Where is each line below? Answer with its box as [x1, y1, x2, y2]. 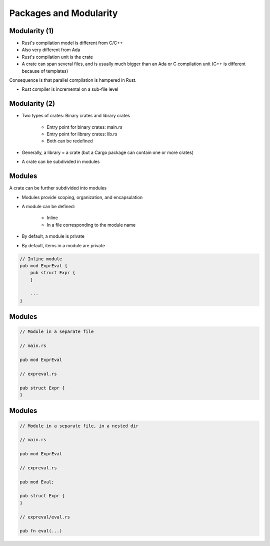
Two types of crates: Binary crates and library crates [21, 113, 130, 119]
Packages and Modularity [9, 8, 118, 19]
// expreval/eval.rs [19, 514, 70, 520]
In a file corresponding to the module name [46, 222, 136, 228]
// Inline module [19, 256, 62, 262]
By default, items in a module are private [21, 242, 105, 248]
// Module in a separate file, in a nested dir [19, 423, 138, 429]
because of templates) [21, 68, 68, 74]
